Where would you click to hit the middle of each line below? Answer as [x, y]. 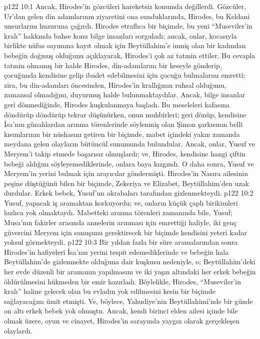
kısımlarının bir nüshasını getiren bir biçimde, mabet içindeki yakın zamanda [122, 134]
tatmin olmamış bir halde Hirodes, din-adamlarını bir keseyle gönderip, [113, 65]
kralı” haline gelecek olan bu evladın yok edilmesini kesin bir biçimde [110, 291]
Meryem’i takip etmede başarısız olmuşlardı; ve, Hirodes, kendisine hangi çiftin [125, 153]
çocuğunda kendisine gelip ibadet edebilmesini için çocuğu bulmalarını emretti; [125, 75]
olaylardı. [18, 330]
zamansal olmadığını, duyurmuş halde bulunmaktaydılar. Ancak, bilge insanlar [125, 95]
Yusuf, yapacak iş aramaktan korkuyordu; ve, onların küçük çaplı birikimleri [121, 202]
